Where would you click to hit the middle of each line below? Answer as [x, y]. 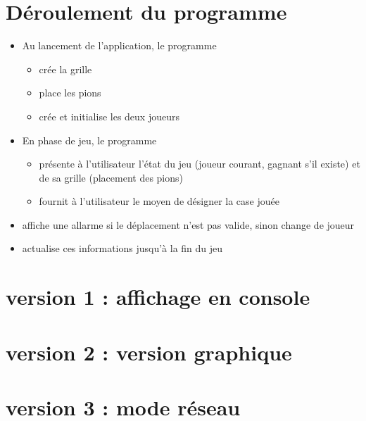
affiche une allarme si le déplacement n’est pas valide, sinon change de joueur [188, 224]
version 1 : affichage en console [158, 297]
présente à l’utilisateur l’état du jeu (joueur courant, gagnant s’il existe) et [200, 164]
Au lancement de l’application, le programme [119, 45]
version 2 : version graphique [149, 352]
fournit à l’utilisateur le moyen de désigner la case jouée [159, 201]
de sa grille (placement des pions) [111, 177]
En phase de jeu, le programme [89, 140]
